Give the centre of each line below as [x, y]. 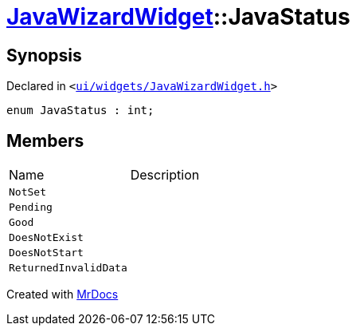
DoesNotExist [46, 238]
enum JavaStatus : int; [80, 111]
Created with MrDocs [63, 294]
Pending [31, 207]
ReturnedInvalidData [68, 268]
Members [45, 140]
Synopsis [44, 55]
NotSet [27, 192]
